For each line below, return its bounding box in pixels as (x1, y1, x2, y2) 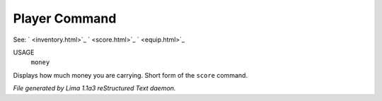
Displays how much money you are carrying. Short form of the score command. (13, 71, 248, 79)
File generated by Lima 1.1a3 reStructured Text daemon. (13, 84, 176, 93)
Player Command (13, 11, 117, 26)
